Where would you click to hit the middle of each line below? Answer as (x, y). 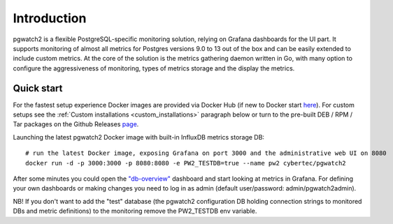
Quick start (38, 88)
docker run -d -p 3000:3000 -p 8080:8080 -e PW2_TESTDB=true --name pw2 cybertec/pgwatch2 (186, 163)
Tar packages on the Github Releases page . (76, 124)
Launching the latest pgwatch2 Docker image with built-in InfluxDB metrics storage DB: (139, 137)
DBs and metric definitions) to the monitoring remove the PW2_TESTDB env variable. (135, 211)
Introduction (50, 18)
